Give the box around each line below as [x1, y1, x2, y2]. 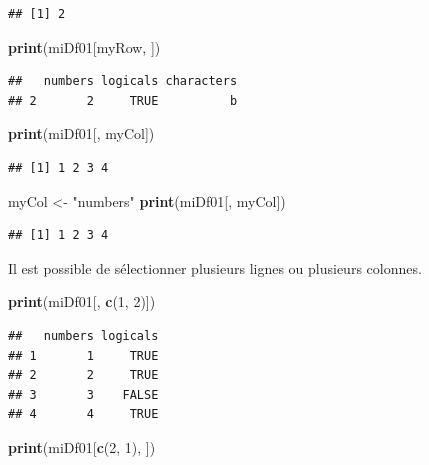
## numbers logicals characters [8, 74, 238, 89]
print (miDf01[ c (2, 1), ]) [8, 436, 156, 457]
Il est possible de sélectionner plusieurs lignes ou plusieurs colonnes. [8, 257, 422, 278]
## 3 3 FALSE [8, 387, 159, 402]
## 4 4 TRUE [8, 407, 159, 422]
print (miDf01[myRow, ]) [8, 36, 161, 57]
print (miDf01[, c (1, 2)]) [8, 291, 156, 312]
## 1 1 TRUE [8, 348, 159, 363]
